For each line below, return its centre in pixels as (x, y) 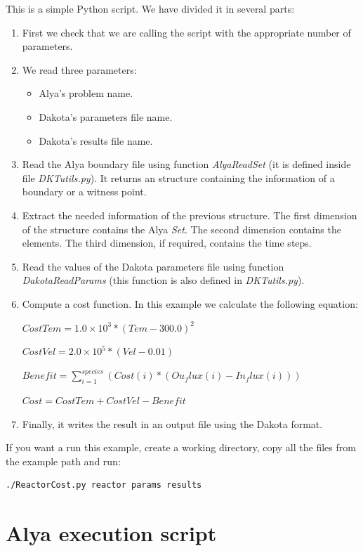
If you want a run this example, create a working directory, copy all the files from (181, 447)
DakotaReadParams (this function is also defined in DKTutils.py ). (163, 280)
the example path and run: (63, 461)
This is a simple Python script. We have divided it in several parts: (150, 8)
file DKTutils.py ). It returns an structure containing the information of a (178, 177)
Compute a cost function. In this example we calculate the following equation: (190, 303)
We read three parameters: (79, 69)
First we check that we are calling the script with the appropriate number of (186, 32)
